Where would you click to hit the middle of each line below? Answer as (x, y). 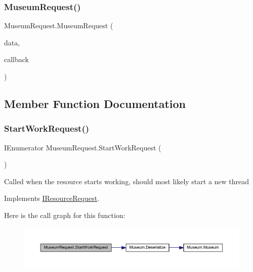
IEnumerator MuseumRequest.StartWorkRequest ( (83, 147)
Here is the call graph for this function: (65, 215)
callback (16, 59)
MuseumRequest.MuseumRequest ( (59, 25)
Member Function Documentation (95, 103)
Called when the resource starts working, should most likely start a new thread (127, 181)
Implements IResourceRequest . (52, 198)
